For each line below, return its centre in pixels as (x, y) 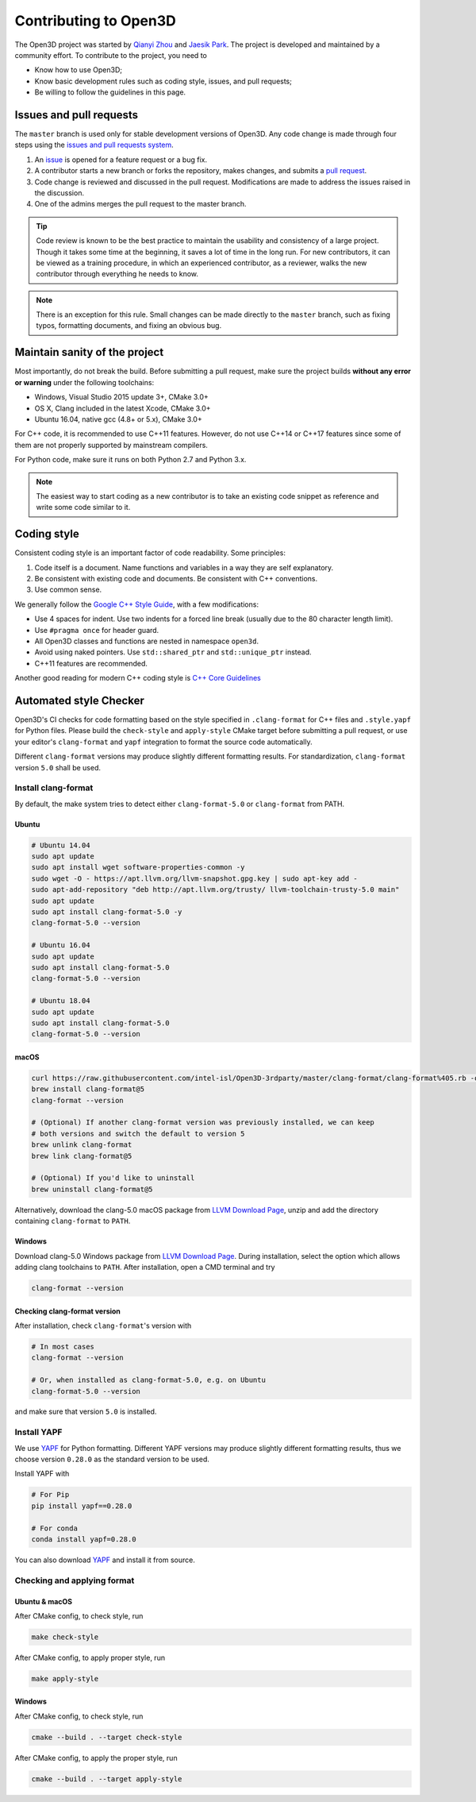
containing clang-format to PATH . (73, 1221)
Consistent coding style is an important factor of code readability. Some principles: (150, 553)
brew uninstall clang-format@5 (92, 1189)
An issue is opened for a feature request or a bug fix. (121, 160)
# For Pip (50, 1495)
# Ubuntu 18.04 (61, 1001)
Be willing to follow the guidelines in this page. (110, 92)
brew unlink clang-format (82, 1145)
